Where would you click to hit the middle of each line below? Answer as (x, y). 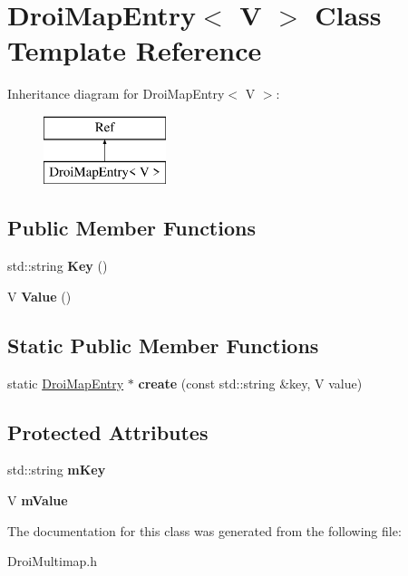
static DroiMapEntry (66, 383)
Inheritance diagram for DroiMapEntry (116, 94)
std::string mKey (57, 470)
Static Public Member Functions (163, 345)
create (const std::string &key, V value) (250, 383)
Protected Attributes (108, 432)
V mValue (38, 500)
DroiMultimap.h (53, 561)
